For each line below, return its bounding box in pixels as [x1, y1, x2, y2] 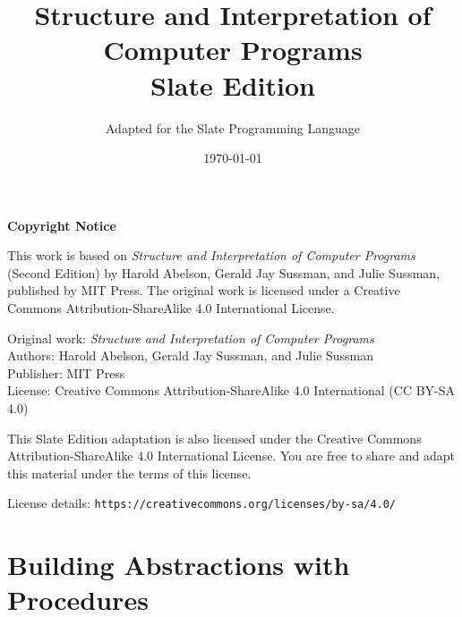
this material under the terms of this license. [7, 463, 252, 482]
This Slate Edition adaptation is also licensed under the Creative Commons [7, 428, 422, 447]
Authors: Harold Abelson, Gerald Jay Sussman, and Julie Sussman [7, 346, 374, 365]
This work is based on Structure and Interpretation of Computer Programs [7, 246, 415, 265]
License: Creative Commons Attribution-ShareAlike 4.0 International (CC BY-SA [7, 381, 456, 400]
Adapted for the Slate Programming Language [105, 118, 361, 137]
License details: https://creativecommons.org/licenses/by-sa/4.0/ [7, 494, 397, 512]
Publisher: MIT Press [7, 363, 125, 382]
